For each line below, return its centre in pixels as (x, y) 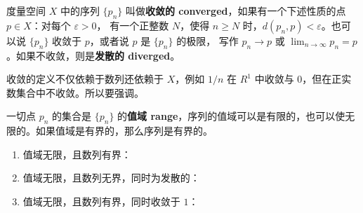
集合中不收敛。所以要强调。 (80, 92)
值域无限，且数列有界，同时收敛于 (101, 201)
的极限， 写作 (207, 40)
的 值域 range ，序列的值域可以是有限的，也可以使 (231, 116)
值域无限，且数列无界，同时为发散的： (111, 178)
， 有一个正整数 (133, 25)
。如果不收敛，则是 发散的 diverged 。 (93, 55)
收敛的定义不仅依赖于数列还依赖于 (85, 79)
